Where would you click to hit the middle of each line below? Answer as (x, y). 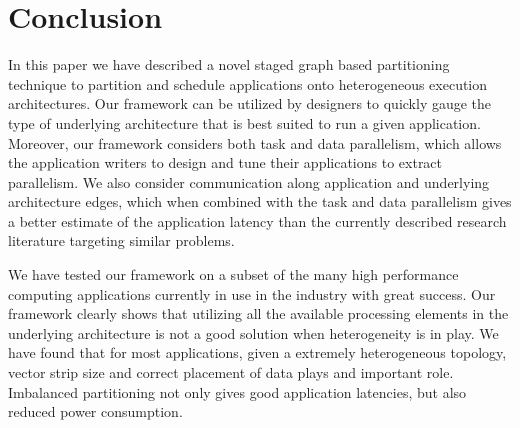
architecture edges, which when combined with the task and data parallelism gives (260, 201)
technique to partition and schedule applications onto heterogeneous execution (248, 83)
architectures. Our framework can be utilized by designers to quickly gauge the (250, 103)
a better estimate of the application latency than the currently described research (257, 220)
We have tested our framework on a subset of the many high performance (233, 274)
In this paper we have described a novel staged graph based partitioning (229, 64)
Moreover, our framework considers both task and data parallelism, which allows (255, 142)
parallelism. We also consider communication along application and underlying (249, 181)
